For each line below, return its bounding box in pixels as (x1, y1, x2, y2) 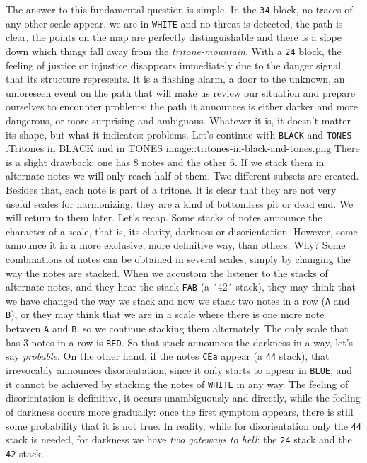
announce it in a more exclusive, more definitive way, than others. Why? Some (6, 238, 346, 252)
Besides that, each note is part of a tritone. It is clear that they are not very (6, 182, 337, 197)
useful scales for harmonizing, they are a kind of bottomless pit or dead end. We (6, 196, 354, 211)
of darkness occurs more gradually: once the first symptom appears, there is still (6, 404, 354, 418)
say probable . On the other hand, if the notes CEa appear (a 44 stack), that (6, 348, 330, 363)
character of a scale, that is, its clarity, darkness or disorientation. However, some (6, 223, 358, 238)
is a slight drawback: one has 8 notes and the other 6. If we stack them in (6, 154, 325, 169)
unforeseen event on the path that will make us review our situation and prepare (6, 85, 355, 100)
